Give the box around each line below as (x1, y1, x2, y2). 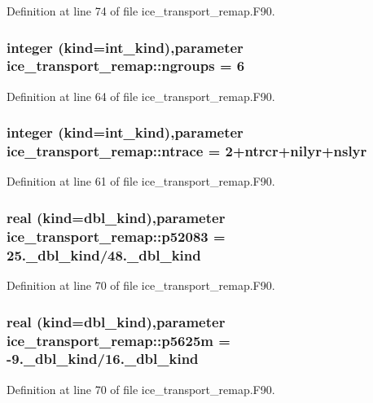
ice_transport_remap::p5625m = (7, 330, 230, 350)
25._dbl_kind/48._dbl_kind (7, 244, 201, 265)
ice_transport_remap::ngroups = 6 (7, 55, 245, 76)
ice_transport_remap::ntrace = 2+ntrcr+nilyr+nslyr (7, 141, 367, 161)
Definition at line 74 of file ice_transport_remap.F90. (7, 2, 275, 19)
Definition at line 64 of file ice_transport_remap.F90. (7, 87, 275, 104)
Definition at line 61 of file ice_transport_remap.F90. (7, 173, 275, 190)
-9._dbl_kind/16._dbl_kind (7, 348, 199, 369)
